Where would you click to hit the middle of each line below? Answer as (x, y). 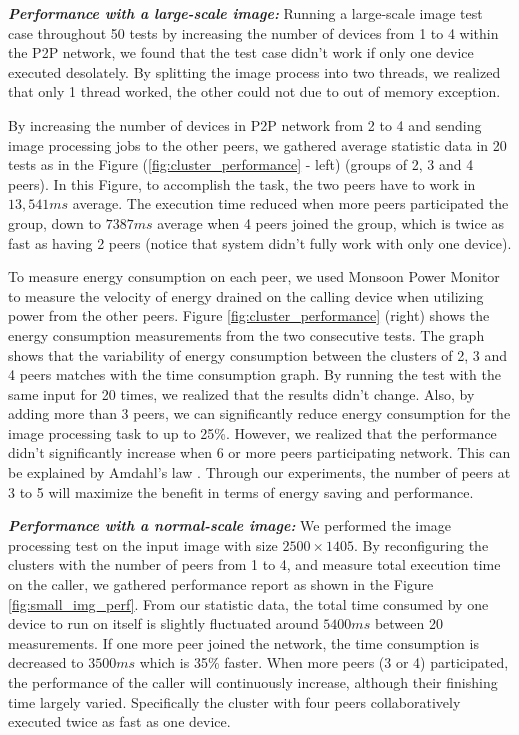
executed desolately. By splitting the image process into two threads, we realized (254, 71)
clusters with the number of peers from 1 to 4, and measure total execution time (254, 564)
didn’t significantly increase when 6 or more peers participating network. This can (259, 452)
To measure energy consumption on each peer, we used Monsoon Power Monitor (254, 276)
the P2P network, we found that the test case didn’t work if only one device (241, 52)
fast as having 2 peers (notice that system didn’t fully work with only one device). (260, 242)
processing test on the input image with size (143, 544)
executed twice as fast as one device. (119, 721)
